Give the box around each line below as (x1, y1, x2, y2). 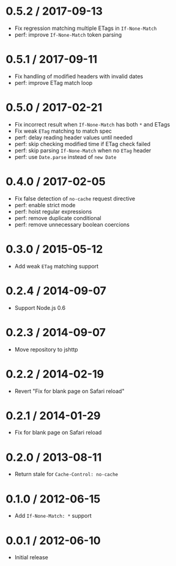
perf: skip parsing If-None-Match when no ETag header (14, 147, 152, 154)
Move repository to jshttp (14, 345, 78, 353)
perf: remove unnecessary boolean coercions (14, 221, 130, 228)
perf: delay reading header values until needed (14, 133, 133, 141)
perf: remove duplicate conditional (14, 214, 101, 221)
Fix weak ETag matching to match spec (14, 127, 112, 134)
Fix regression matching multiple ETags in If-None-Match (14, 24, 157, 32)
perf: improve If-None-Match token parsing (14, 31, 122, 38)
